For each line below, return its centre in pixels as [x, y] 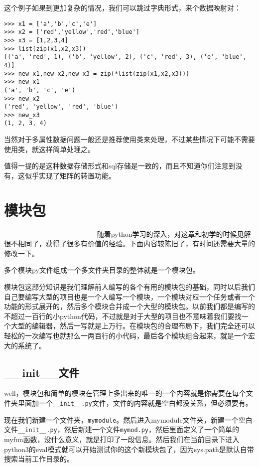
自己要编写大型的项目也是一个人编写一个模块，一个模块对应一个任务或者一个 [129, 296]
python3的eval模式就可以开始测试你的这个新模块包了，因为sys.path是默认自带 [129, 449]
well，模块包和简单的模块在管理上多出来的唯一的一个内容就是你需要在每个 [125, 393]
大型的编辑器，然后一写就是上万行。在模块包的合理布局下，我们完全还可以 [133, 326]
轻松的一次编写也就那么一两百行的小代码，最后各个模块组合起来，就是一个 [126, 335]
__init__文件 [42, 372]
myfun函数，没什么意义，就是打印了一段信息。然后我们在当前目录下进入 [122, 439]
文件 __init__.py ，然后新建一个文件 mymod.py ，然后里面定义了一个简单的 [122, 429]
